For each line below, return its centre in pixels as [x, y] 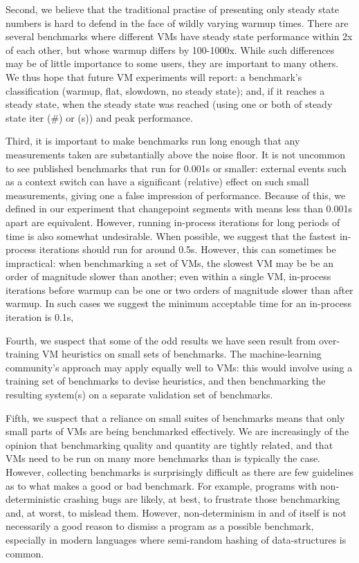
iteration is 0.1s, [40, 317]
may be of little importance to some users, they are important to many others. [172, 63]
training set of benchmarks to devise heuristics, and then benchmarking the [166, 381]
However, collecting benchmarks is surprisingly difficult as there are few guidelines [180, 472]
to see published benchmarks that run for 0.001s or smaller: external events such [176, 168]
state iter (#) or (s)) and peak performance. [99, 117]
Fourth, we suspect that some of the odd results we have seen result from [161, 340]
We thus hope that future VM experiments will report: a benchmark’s [154, 76]
